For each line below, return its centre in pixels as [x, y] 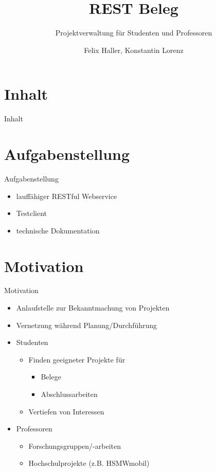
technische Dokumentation [58, 230]
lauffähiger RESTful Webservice [67, 196]
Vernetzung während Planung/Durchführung [87, 325]
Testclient [31, 213]
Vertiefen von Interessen [66, 411]
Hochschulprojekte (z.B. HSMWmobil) [89, 463]
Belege [51, 377]
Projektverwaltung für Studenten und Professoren [134, 33]
